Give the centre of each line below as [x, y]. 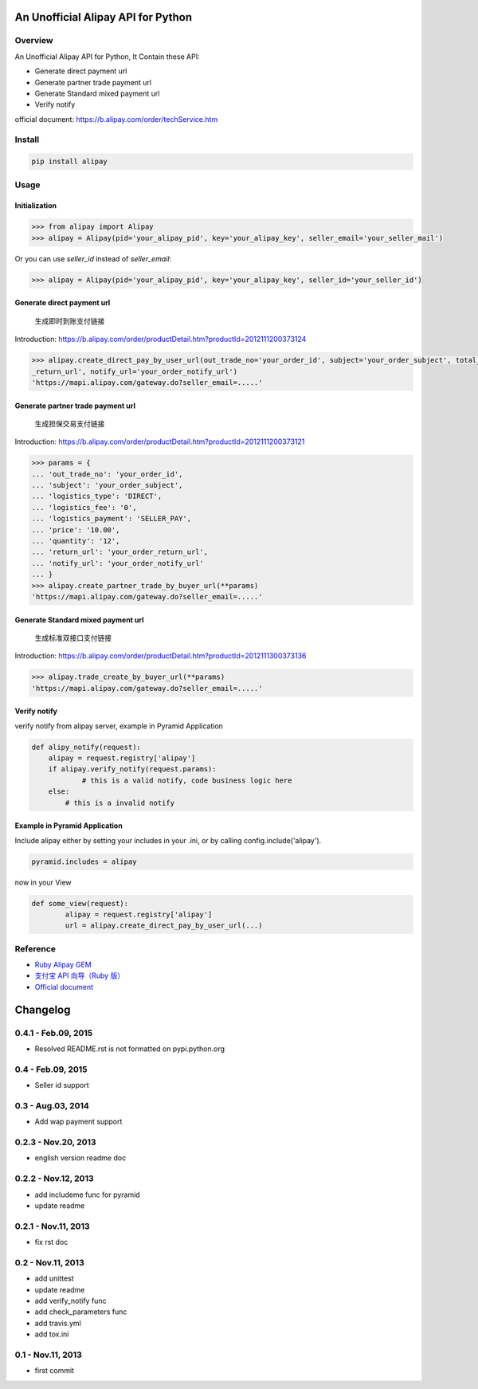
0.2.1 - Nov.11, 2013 [53, 1226]
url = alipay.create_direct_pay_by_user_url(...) [164, 926]
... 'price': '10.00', [76, 530]
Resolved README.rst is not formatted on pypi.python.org [130, 1049]
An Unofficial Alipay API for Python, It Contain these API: [107, 57]
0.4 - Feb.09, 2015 [51, 1069]
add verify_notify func [71, 1301]
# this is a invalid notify [120, 802]
